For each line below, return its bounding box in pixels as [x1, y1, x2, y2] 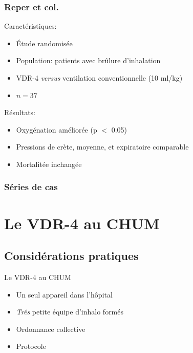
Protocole [16, 341, 46, 351]
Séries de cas [4, 180, 58, 193]
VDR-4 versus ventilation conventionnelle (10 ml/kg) [16, 72, 183, 83]
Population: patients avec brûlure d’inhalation [16, 55, 161, 66]
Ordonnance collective [16, 323, 85, 334]
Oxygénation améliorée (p [16, 124, 97, 135]
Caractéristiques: [4, 21, 57, 31]
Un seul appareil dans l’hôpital [16, 289, 113, 300]
